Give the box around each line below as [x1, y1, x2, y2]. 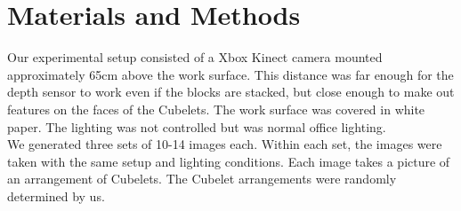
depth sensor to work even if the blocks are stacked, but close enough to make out [7, 82, 455, 101]
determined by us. [7, 186, 105, 205]
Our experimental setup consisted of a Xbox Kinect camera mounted [7, 48, 383, 66]
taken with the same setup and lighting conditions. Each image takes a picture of [7, 152, 450, 170]
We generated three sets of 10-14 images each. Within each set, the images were [7, 135, 442, 153]
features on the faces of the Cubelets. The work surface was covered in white [7, 99, 425, 118]
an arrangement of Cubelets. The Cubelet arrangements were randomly [7, 169, 397, 188]
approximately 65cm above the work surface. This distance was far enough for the [7, 65, 454, 83]
